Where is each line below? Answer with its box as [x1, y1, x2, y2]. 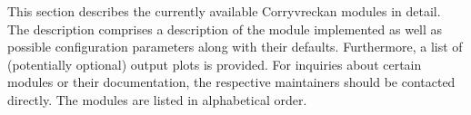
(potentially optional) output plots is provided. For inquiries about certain [7, 54, 422, 73]
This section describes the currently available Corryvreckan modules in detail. [7, 2, 441, 20]
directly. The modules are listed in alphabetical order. [7, 90, 307, 109]
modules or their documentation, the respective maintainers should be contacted [7, 72, 456, 91]
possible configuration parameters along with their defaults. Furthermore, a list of [7, 37, 463, 56]
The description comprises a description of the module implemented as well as [7, 19, 443, 38]
